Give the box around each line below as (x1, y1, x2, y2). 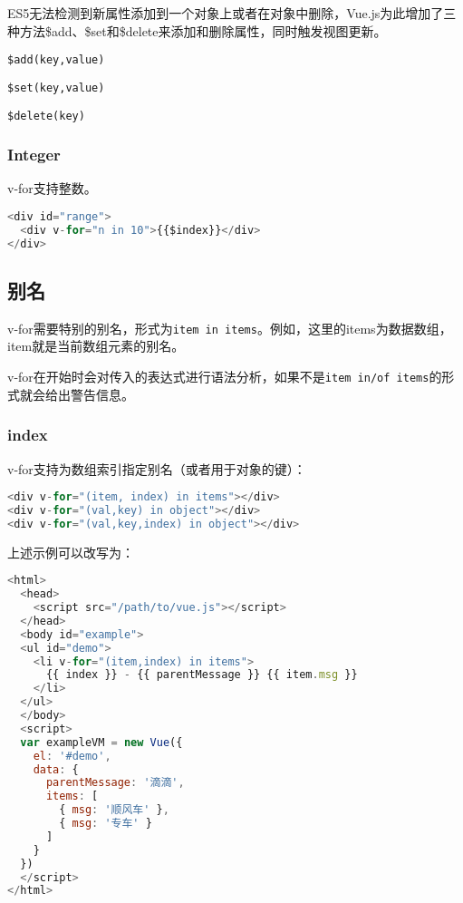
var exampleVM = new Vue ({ (20, 735, 183, 749)
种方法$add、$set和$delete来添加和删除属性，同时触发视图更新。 (7, 21, 387, 40)
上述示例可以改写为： (7, 542, 134, 561)
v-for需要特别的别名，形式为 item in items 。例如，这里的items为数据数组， (7, 318, 452, 337)
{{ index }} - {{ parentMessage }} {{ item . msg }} (45, 668, 358, 682)
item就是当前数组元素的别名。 (7, 336, 185, 355)
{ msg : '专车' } (59, 817, 152, 830)
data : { (33, 762, 79, 776)
